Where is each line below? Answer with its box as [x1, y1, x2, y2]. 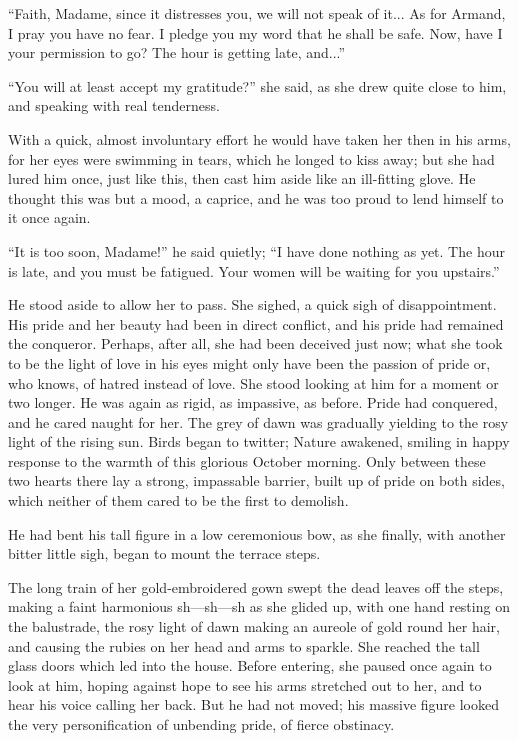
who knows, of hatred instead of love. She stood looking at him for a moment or [8, 372, 499, 393]
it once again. [8, 207, 91, 228]
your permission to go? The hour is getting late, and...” [8, 42, 346, 63]
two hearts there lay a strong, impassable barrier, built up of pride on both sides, [8, 470, 505, 491]
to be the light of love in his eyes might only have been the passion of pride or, [8, 352, 491, 373]
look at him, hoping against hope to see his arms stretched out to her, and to [8, 674, 482, 695]
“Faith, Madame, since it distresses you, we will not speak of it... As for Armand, [8, 3, 506, 23]
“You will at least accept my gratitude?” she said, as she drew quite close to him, [8, 75, 507, 96]
